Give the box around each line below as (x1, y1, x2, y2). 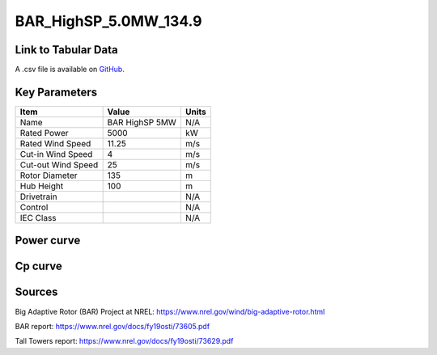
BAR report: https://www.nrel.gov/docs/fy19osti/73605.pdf (15, 321, 210, 331)
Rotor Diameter (19, 170, 78, 181)
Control (19, 201, 49, 213)
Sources (15, 285, 58, 299)
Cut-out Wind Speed (19, 158, 99, 170)
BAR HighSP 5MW (107, 116, 177, 128)
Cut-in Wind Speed (19, 148, 93, 159)
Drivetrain (19, 191, 57, 202)
